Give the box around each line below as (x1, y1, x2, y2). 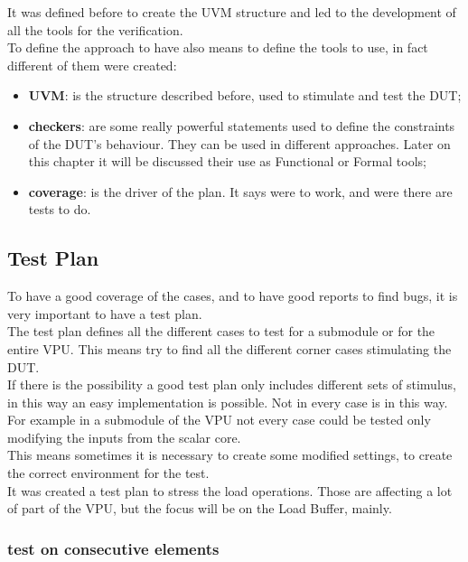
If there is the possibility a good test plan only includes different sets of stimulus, (7, 375, 456, 394)
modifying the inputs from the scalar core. (7, 427, 241, 446)
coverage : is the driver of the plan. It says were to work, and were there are (28, 182, 453, 201)
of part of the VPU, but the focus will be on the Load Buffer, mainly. (7, 499, 392, 518)
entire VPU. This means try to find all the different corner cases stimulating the (7, 339, 452, 358)
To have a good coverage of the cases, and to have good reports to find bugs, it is (7, 286, 458, 305)
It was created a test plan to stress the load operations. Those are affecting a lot (7, 481, 453, 500)
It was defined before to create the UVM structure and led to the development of (7, 3, 456, 21)
